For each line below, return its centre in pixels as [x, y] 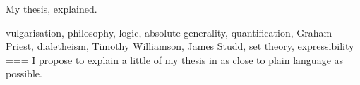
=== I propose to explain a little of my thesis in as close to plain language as [175, 59]
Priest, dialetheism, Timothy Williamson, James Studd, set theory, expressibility [180, 46]
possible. [24, 73]
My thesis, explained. [52, 8]
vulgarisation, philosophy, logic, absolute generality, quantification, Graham [169, 32]
